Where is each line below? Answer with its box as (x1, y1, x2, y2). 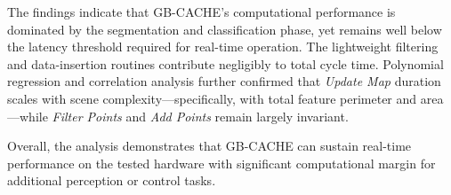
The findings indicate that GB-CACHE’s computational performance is (7, 3, 396, 20)
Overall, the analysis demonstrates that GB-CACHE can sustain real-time (7, 136, 412, 155)
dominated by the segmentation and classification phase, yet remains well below (7, 19, 442, 38)
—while (7, 106, 48, 125)
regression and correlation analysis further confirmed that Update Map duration (7, 72, 441, 90)
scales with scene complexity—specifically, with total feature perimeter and (7, 89, 417, 107)
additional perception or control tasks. (7, 171, 216, 190)
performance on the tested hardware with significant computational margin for (7, 153, 436, 172)
